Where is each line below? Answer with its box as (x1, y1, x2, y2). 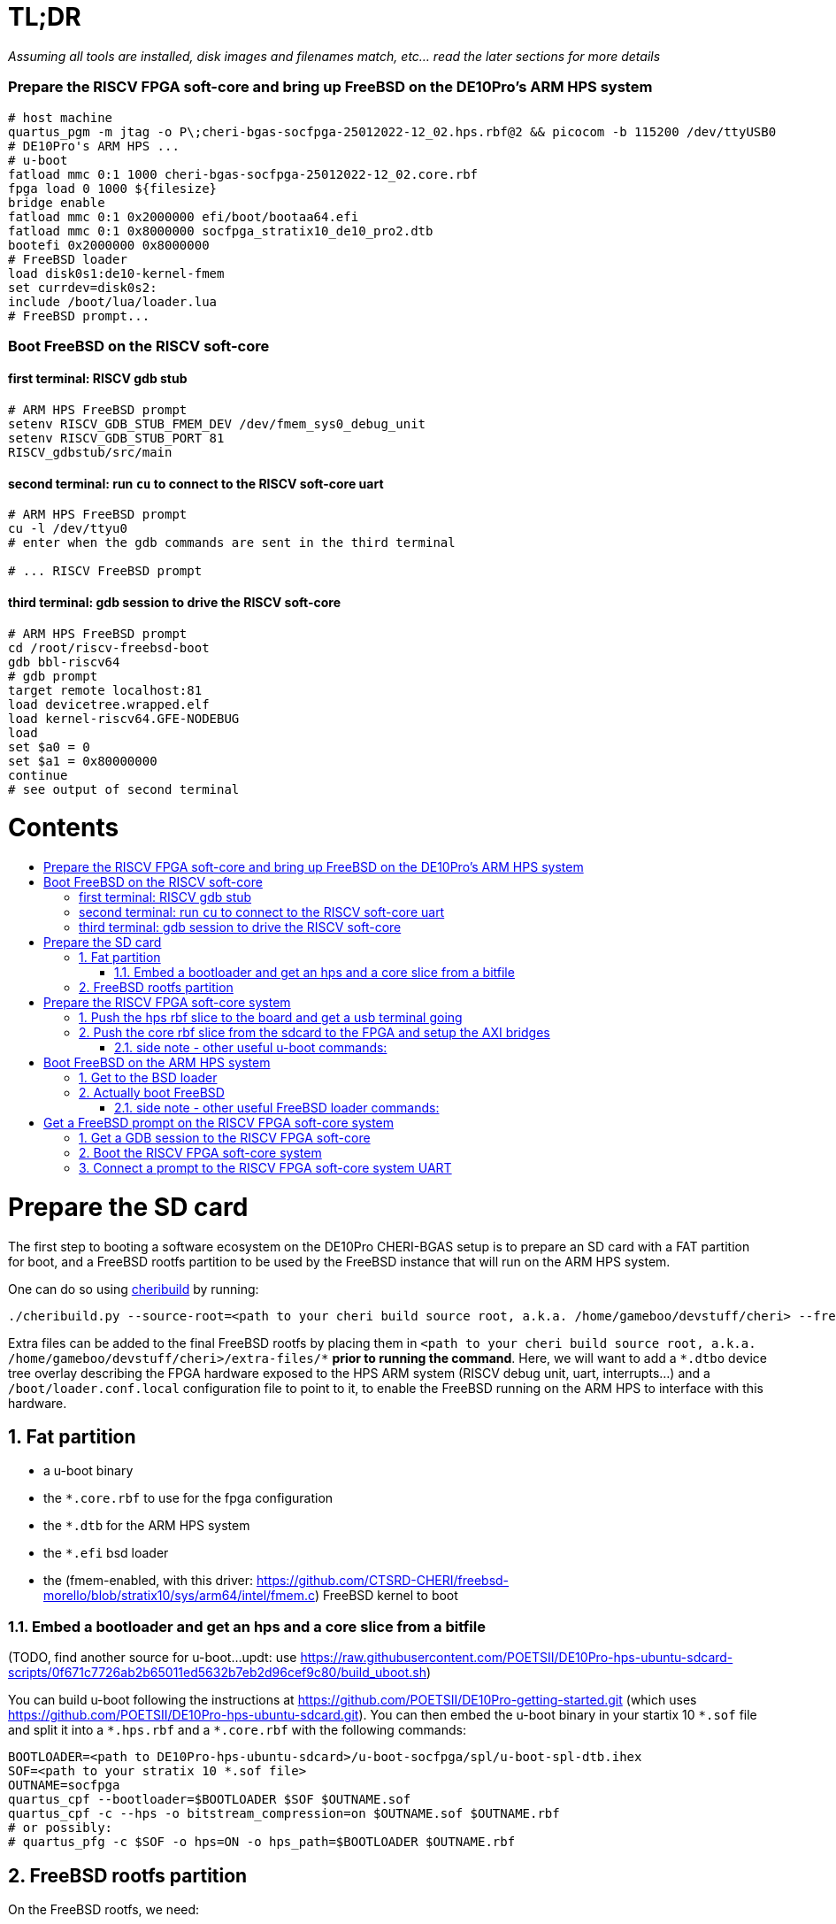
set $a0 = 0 (8, 739, 90, 754)
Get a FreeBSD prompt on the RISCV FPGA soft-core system (43, 1115, 395, 1131)
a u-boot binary (43, 1463, 134, 1479)
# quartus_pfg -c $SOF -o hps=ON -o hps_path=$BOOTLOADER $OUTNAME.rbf (8, 1835, 516, 1850)
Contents (8, 812, 119, 843)
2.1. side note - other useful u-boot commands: (114, 1040, 387, 1056)
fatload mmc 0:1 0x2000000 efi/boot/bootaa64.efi (8, 209, 359, 224)
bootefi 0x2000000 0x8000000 (8, 237, 210, 252)
